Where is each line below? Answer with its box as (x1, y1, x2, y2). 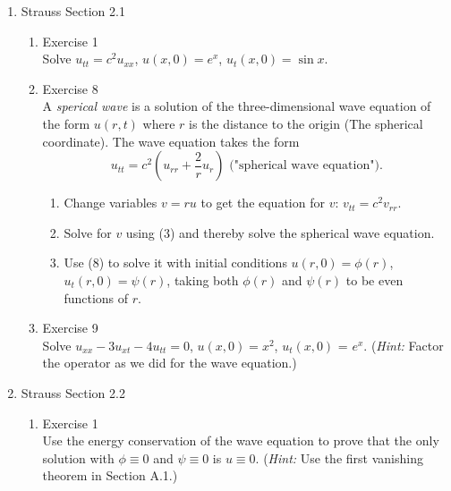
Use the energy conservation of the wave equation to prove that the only (42, 431, 439, 450)
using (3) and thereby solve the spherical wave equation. (125, 223, 435, 241)
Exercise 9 (42, 318, 98, 337)
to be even (345, 270, 404, 289)
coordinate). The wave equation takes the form (42, 131, 300, 150)
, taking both (166, 270, 239, 289)
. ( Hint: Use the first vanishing (255, 448, 423, 467)
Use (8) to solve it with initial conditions (64, 253, 287, 272)
